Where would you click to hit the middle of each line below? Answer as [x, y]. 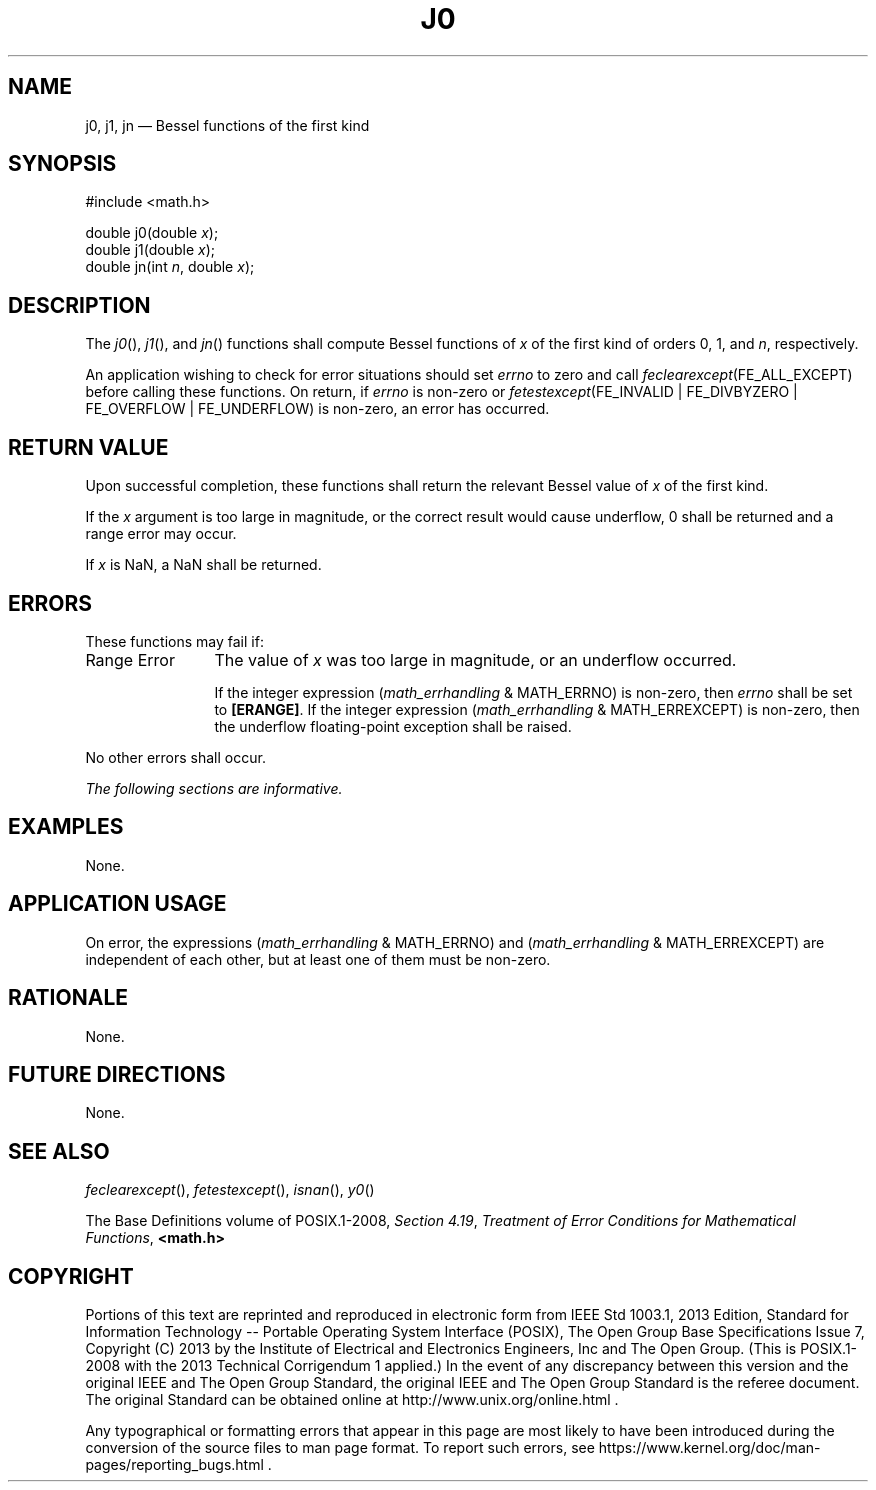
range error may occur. [161, 534]
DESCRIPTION [79, 305]
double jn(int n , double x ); [170, 267]
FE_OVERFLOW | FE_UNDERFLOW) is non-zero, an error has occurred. [317, 409]
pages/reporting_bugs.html [174, 1465]
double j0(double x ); [152, 233]
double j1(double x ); [150, 250]
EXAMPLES [66, 827]
